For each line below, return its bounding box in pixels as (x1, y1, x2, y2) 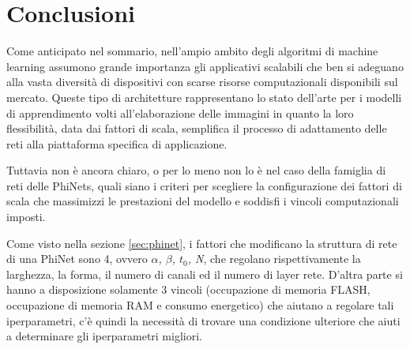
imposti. (6, 208, 46, 225)
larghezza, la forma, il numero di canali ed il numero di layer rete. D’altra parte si (6, 265, 403, 282)
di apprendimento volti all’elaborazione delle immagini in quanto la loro (6, 104, 354, 121)
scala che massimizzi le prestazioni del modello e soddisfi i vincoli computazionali (6, 193, 399, 209)
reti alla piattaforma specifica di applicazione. (6, 135, 228, 152)
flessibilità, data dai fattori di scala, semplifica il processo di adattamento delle (6, 120, 387, 137)
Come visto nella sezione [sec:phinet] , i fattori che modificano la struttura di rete (6, 235, 397, 251)
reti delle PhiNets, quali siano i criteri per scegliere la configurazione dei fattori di (6, 177, 402, 193)
